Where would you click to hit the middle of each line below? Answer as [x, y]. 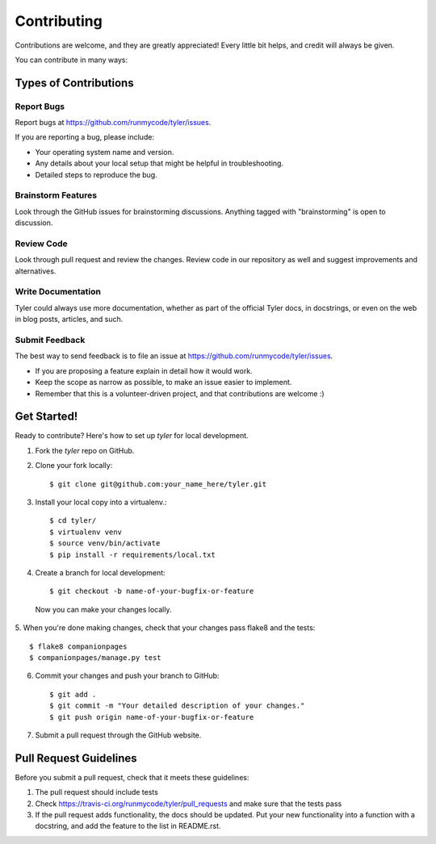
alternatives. [36, 271]
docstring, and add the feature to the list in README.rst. [128, 826]
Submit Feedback [50, 341]
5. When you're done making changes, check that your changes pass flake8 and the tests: [165, 628]
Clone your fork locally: [74, 466]
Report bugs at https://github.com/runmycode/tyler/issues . [113, 123]
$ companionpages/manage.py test [95, 657]
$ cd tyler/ [73, 521]
